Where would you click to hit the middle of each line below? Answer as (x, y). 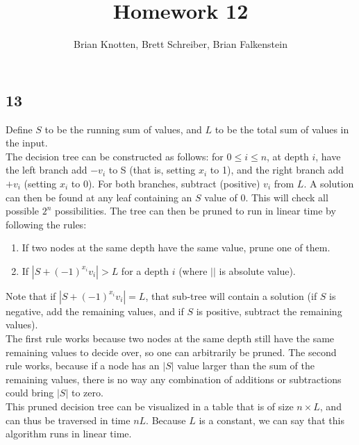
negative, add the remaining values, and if (95, 311)
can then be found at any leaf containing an (99, 197)
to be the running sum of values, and (123, 129)
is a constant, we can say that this (272, 420)
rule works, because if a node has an (83, 366)
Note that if (31, 295)
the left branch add (47, 170)
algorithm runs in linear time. (69, 434)
